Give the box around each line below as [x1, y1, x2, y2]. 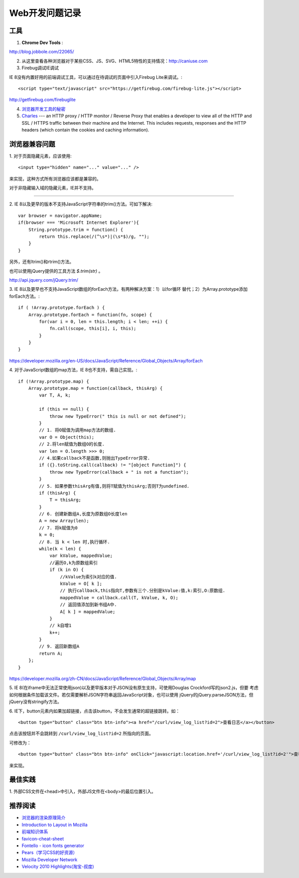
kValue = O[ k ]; [60, 581, 102, 586]
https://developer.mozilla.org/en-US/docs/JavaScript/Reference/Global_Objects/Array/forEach [9, 357, 203, 363]
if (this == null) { [39, 406, 89, 412]
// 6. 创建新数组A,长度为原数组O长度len [39, 511, 128, 517]
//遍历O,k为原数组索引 [49, 560, 98, 565]
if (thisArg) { [39, 490, 76, 496]
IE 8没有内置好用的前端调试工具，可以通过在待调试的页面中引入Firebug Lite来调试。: [9, 74, 182, 80]
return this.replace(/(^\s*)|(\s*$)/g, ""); [39, 234, 149, 239]
